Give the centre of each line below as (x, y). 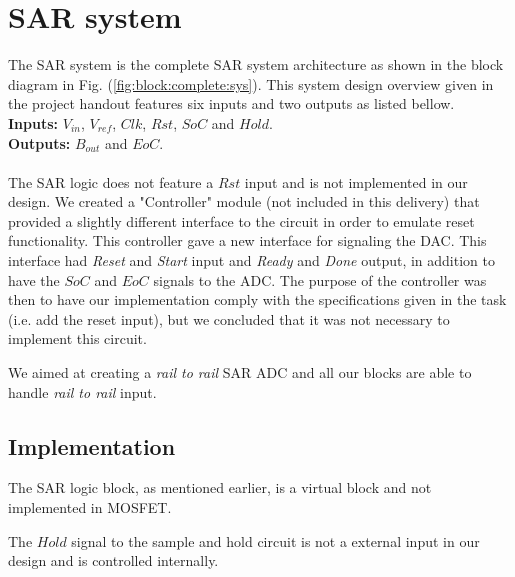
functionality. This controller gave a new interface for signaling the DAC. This (247, 240)
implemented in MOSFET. (90, 507)
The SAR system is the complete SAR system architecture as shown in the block (256, 64)
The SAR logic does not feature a (111, 181)
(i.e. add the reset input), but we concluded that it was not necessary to (229, 318)
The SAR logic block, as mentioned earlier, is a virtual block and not (220, 487)
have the (34, 279)
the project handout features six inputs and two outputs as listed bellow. (231, 103)
